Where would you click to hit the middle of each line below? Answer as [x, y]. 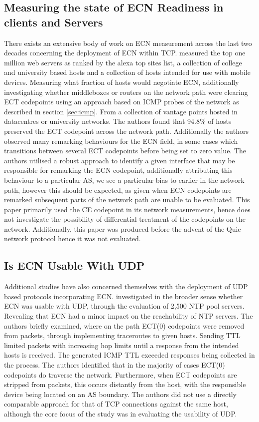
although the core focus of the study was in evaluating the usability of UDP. [121, 413]
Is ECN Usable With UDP [74, 265]
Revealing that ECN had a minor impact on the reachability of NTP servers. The [129, 316]
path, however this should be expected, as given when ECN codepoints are [118, 190]
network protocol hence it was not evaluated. [72, 238]
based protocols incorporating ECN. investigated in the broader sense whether [124, 296]
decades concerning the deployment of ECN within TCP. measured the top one [125, 53]
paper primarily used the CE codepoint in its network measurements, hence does [127, 209]
